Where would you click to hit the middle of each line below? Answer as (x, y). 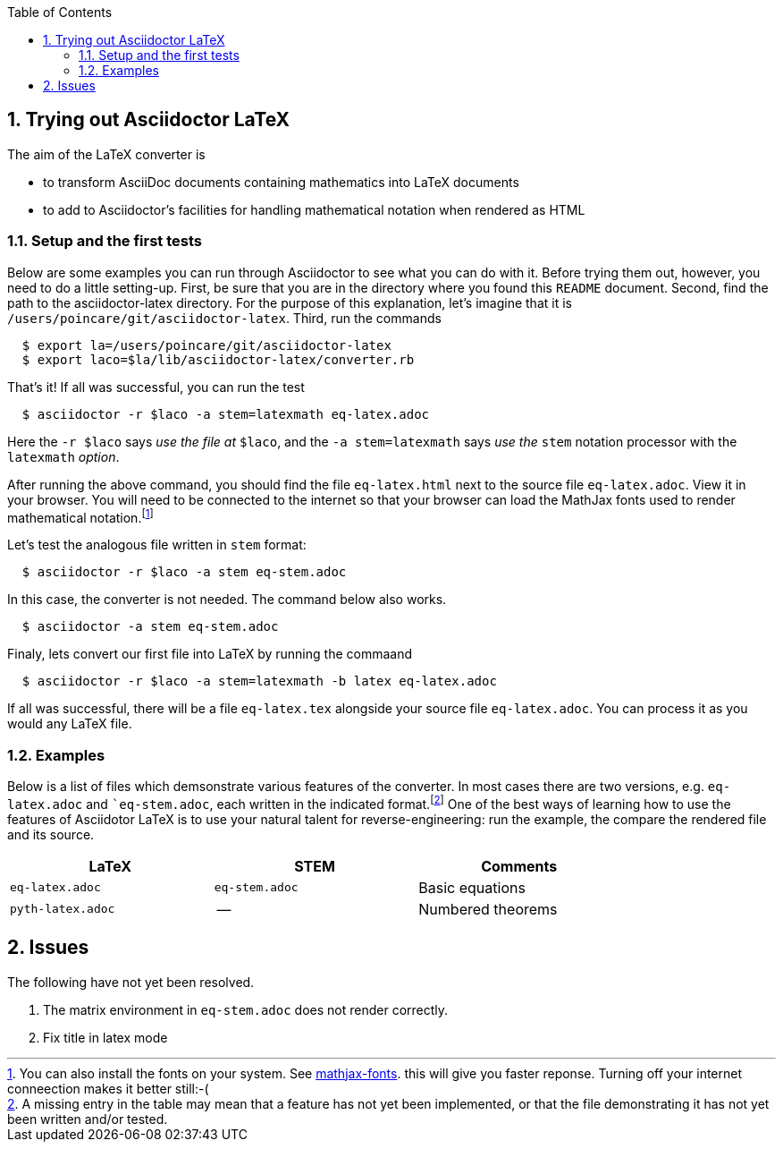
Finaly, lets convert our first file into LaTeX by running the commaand (210, 654)
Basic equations (472, 887)
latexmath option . (63, 456)
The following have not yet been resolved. (131, 982)
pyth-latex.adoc (63, 909)
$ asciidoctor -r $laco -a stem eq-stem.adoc (184, 572)
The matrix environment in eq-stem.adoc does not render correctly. (246, 1009)
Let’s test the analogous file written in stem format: (157, 545)
